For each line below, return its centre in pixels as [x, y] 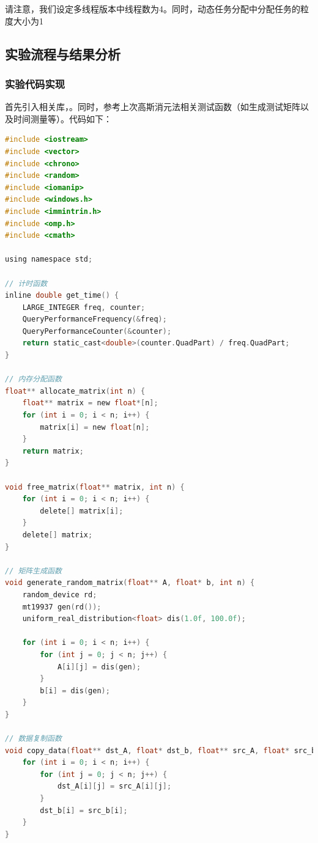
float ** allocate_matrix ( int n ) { [75, 391]
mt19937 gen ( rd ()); [62, 607]
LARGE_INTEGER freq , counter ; [84, 307]
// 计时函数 [26, 283]
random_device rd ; [60, 595]
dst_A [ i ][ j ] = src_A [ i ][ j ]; [114, 786]
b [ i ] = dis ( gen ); [75, 690]
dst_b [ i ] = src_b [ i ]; [84, 810]
